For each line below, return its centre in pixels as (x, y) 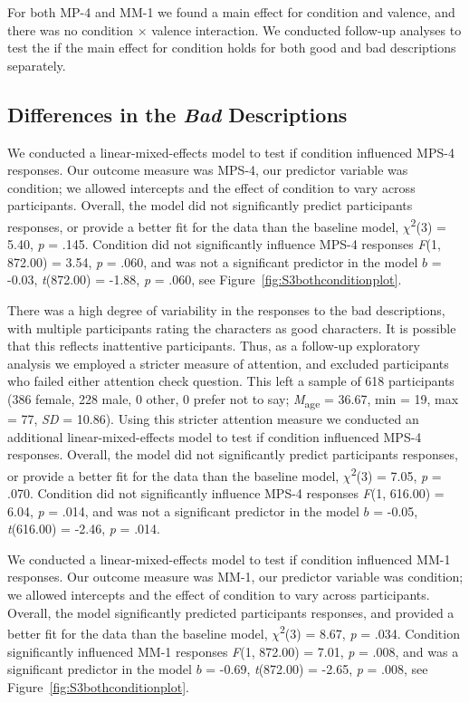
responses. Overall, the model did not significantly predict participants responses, (233, 454)
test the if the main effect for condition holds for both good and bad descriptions (232, 48)
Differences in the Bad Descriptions (177, 114)
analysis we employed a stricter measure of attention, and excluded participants (228, 363)
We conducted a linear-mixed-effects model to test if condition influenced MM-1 (229, 559)
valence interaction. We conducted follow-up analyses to (306, 29)
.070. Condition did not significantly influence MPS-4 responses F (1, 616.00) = (226, 493)
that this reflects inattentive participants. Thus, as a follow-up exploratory (214, 346)
